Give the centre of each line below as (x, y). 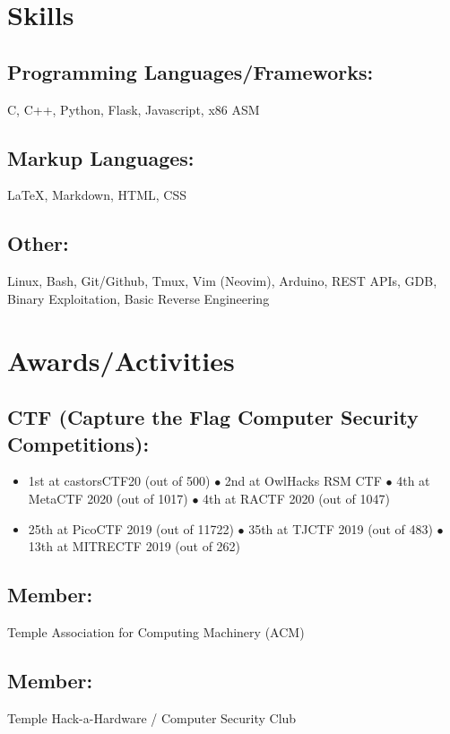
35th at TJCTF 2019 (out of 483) (341, 528)
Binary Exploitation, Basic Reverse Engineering (138, 298)
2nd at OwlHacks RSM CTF (303, 481)
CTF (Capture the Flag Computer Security (213, 417)
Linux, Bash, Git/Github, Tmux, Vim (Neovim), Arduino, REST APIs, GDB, (222, 281)
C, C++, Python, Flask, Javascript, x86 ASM (134, 109)
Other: (38, 243)
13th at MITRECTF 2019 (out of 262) (134, 546)
